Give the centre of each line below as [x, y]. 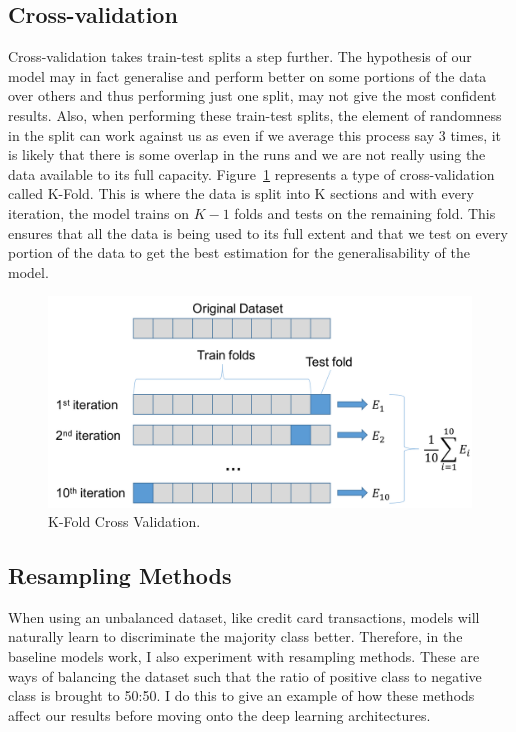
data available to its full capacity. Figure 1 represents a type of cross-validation [251, 173]
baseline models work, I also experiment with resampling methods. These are [244, 656]
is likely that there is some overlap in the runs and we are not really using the [247, 154]
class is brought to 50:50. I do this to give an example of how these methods [241, 695]
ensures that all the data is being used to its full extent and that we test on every [258, 232]
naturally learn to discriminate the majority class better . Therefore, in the [235, 636]
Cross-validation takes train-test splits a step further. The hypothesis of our [240, 56]
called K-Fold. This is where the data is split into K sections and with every [241, 193]
